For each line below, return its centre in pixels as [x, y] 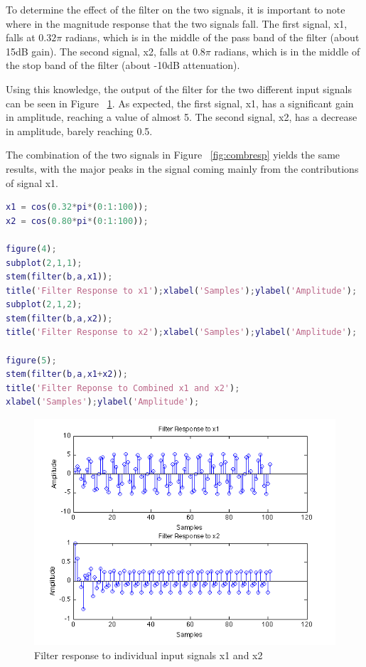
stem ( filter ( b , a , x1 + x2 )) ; [67, 374]
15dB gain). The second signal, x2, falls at [98, 51]
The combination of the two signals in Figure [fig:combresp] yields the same [173, 155]
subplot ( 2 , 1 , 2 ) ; [44, 305]
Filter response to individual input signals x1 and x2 [149, 655]
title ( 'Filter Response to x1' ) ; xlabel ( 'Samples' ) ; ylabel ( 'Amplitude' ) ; [182, 290]
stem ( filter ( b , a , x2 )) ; [59, 318]
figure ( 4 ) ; [31, 249]
